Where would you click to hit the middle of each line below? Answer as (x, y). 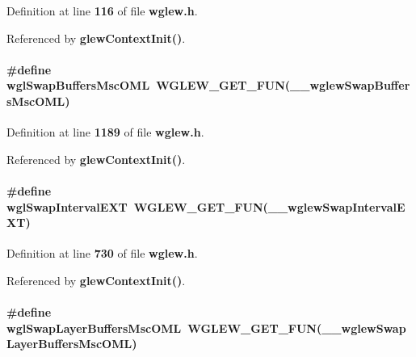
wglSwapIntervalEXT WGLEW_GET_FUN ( (137, 206)
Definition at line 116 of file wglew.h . (102, 10)
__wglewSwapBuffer (350, 85)
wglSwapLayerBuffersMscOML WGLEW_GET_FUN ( (164, 328)
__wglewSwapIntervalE (336, 206)
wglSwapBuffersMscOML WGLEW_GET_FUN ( (149, 85)
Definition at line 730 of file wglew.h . (102, 253)
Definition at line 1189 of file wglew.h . (105, 132)
